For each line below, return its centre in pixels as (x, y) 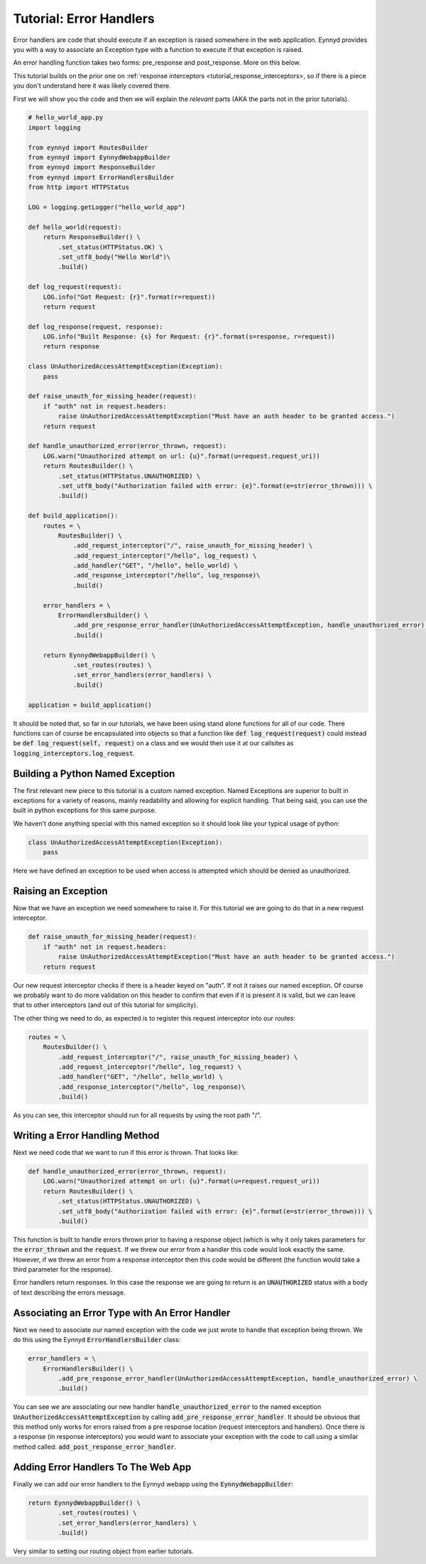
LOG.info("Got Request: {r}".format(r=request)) (129, 297)
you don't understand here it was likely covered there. (92, 86)
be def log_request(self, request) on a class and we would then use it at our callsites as (153, 743)
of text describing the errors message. (69, 1292)
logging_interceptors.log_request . (74, 753)
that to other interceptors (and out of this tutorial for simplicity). (105, 1005)
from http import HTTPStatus (79, 187)
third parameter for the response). (63, 1270)
